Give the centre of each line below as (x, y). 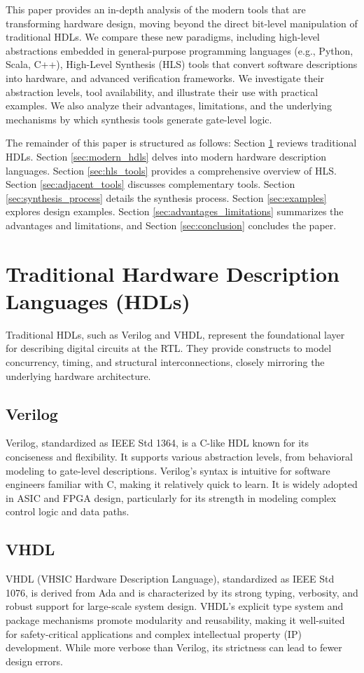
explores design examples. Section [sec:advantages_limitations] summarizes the (175, 211)
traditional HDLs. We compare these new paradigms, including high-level (163, 37)
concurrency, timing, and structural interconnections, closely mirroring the (165, 362)
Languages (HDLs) (98, 300)
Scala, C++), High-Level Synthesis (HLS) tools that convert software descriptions (182, 64)
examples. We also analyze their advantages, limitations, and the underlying (169, 106)
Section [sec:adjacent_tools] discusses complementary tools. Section (150, 184)
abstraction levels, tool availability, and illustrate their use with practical (162, 91)
